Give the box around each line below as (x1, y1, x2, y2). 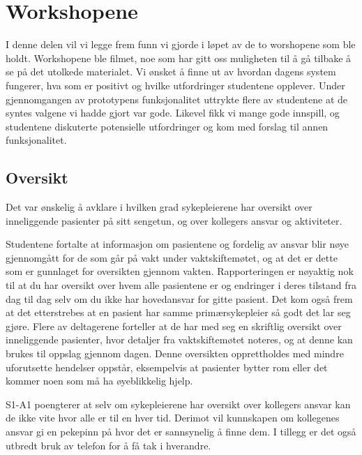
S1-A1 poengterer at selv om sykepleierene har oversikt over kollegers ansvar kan (6, 396, 351, 411)
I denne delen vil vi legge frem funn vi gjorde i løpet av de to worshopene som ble (6, 37, 356, 52)
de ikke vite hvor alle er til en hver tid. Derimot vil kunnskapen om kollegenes (6, 410, 340, 425)
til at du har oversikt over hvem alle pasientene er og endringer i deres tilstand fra (6, 278, 357, 292)
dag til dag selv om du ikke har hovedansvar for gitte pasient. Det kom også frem (6, 291, 353, 306)
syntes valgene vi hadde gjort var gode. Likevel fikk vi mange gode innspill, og (6, 105, 340, 120)
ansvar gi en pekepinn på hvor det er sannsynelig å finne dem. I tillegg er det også (6, 424, 356, 438)
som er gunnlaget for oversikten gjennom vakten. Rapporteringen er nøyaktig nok (6, 264, 354, 278)
